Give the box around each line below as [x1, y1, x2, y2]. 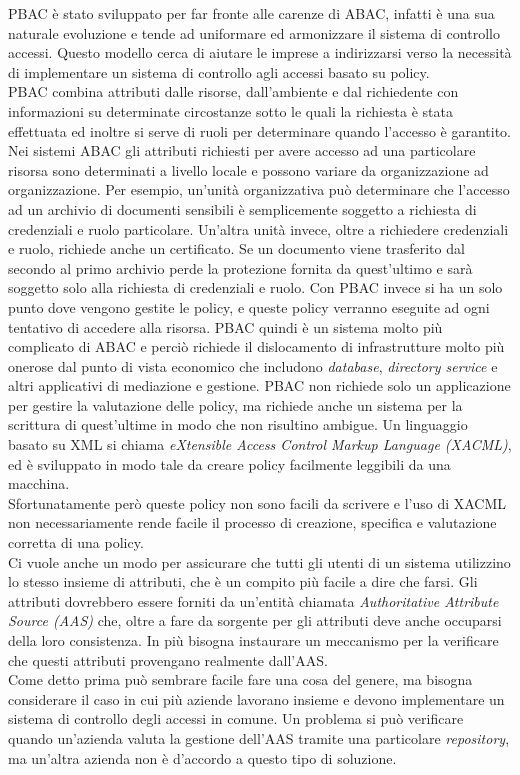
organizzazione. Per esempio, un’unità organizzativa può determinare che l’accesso [8, 179, 510, 200]
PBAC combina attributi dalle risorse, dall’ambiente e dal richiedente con [8, 81, 459, 102]
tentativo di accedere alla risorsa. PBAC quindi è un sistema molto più [8, 316, 443, 337]
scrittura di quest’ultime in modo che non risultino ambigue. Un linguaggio [8, 414, 468, 435]
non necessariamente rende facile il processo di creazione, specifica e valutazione [8, 512, 497, 533]
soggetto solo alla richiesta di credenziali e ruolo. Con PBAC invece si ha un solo [8, 277, 503, 298]
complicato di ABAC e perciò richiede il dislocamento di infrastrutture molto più [8, 336, 505, 357]
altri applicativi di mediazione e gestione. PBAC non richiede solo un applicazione [8, 375, 511, 396]
